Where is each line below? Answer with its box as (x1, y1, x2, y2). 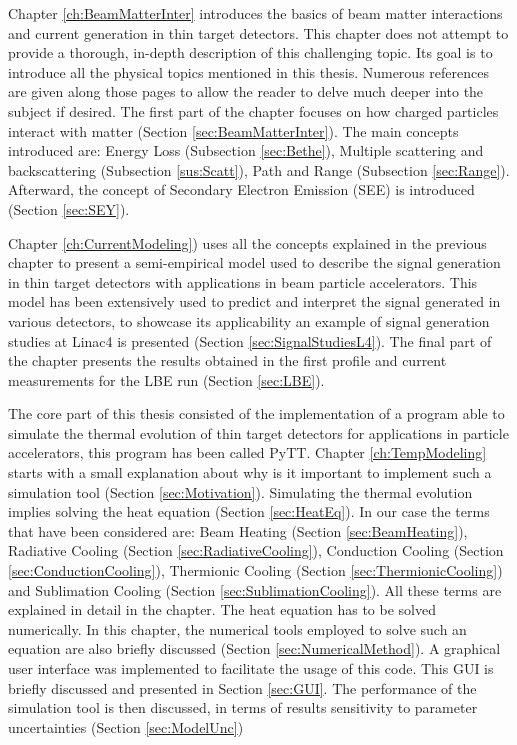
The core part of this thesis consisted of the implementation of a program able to (8, 403, 505, 424)
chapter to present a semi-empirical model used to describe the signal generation (8, 252, 501, 273)
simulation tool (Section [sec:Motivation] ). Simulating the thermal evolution (8, 481, 473, 502)
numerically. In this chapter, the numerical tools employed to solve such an (8, 618, 467, 639)
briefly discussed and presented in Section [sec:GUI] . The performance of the (8, 677, 477, 698)
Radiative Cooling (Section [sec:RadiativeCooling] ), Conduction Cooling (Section (8, 540, 504, 561)
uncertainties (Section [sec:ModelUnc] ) (8, 716, 244, 737)
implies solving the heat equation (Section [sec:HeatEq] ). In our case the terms (8, 501, 490, 522)
